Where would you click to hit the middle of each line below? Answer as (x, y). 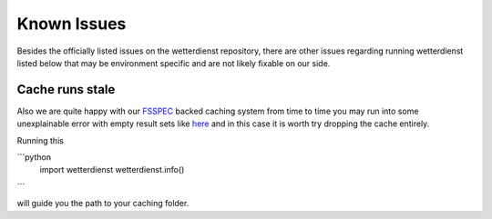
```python (34, 157)
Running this (40, 140)
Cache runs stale (66, 90)
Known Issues (72, 24)
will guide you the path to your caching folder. (103, 204)
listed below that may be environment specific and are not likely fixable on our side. (174, 63)
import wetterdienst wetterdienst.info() (112, 170)
